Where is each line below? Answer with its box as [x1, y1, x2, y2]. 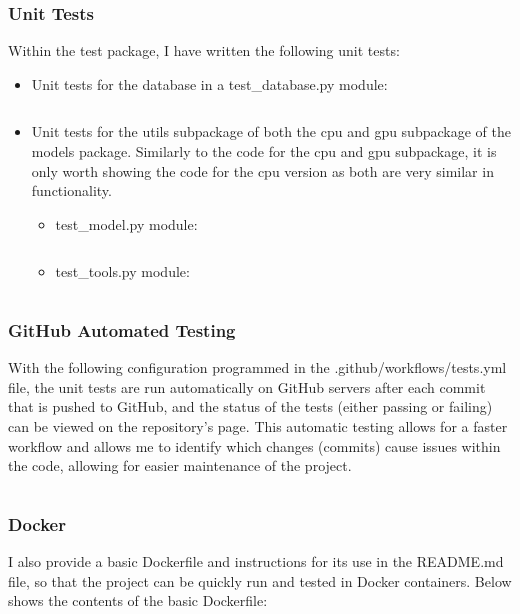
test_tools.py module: [55, 261, 190, 282]
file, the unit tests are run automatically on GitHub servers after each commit [8, 376, 486, 397]
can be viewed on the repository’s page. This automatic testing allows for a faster [8, 415, 508, 436]
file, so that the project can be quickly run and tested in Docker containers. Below [8, 570, 512, 591]
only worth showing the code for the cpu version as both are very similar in [31, 160, 494, 181]
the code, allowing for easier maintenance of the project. [8, 455, 352, 476]
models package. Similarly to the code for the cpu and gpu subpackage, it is [31, 141, 497, 161]
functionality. [31, 180, 112, 201]
